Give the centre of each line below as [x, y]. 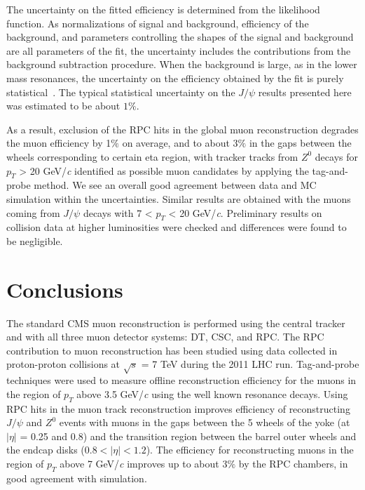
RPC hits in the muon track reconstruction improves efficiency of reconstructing [178, 408]
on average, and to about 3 [180, 143]
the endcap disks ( [46, 450]
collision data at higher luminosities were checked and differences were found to [177, 227]
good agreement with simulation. [77, 478]
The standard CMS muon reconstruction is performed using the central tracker [176, 323]
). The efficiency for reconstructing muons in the [250, 450]
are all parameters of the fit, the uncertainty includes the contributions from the [179, 50]
